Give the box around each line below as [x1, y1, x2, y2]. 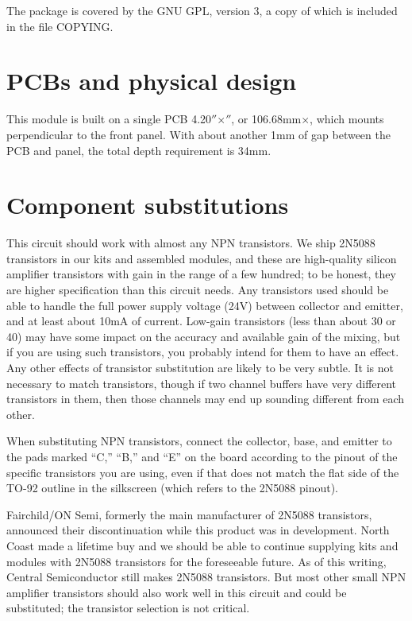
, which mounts [310, 111, 384, 127]
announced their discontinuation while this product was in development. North [6, 522, 390, 538]
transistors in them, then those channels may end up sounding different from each [6, 390, 405, 407]
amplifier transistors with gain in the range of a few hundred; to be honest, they [6, 266, 396, 282]
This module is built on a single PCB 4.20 [6, 111, 212, 127]
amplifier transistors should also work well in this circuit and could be [6, 584, 347, 600]
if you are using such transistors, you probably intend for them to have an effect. [6, 343, 399, 360]
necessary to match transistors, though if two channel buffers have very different [6, 375, 397, 391]
